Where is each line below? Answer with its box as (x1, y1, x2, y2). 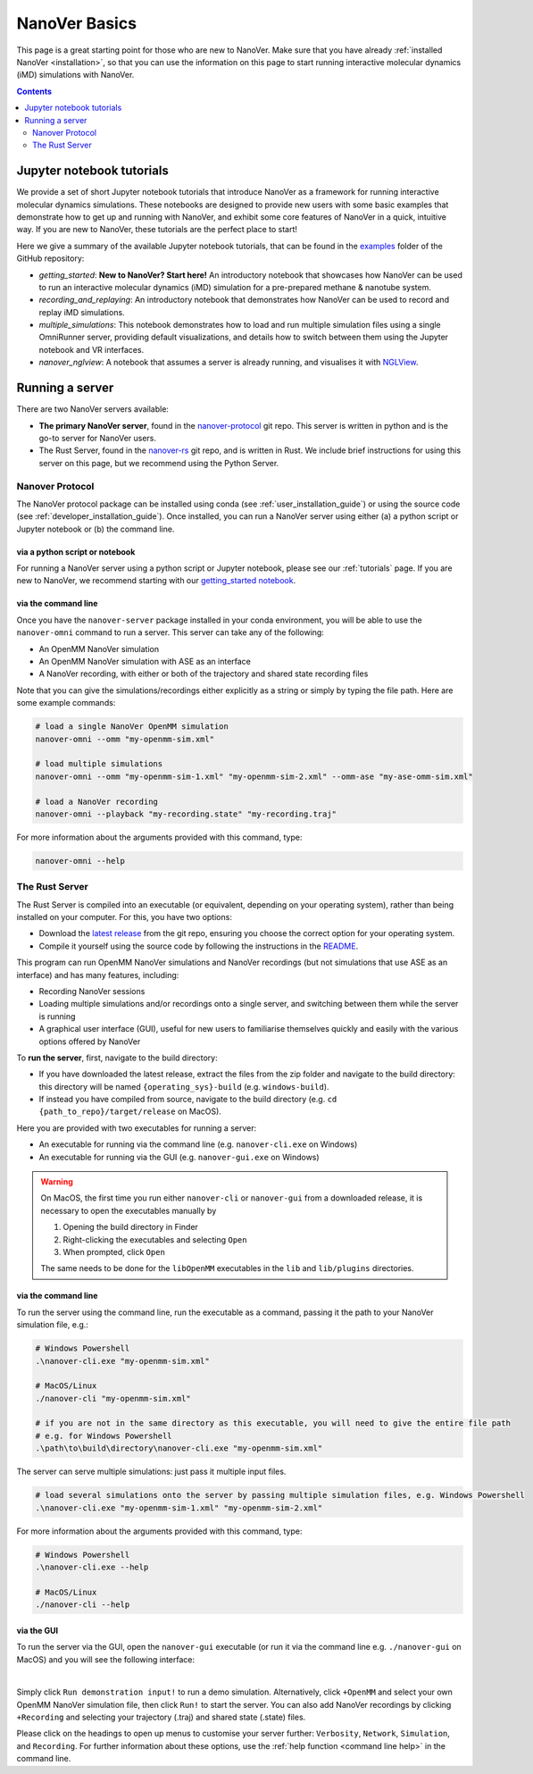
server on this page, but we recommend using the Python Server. (38, 457, 279, 468)
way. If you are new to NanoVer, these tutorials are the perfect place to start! (16, 224, 298, 235)
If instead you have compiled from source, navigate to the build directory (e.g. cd (38, 1094, 337, 1105)
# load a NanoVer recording (35, 796, 158, 807)
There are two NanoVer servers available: (16, 404, 170, 414)
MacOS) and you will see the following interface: (16, 1653, 196, 1665)
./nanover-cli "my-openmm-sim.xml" (35, 1393, 191, 1403)
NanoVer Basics (16, 13, 137, 33)
